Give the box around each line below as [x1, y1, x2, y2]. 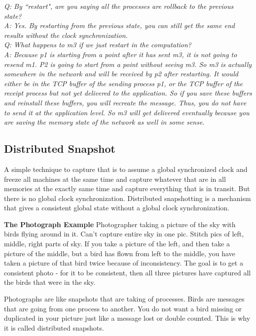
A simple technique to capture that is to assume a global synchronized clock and [4, 164, 248, 174]
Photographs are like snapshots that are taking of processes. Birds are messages [4, 294, 245, 304]
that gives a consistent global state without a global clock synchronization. [4, 202, 229, 213]
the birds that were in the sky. [4, 277, 96, 287]
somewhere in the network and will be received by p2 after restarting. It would [4, 68, 238, 79]
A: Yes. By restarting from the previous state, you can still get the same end [4, 20, 235, 31]
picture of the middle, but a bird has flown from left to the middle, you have [4, 248, 235, 258]
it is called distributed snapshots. [4, 322, 104, 333]
